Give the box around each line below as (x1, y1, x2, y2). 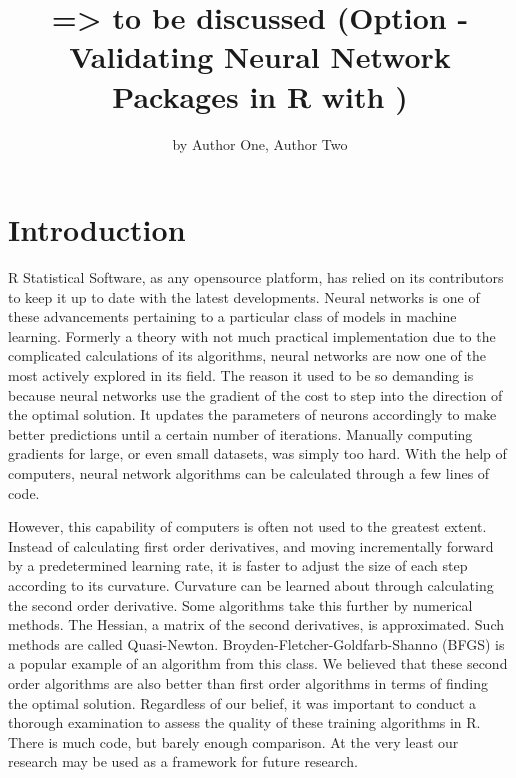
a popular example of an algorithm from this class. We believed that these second (8, 653, 508, 674)
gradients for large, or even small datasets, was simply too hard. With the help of (8, 443, 507, 464)
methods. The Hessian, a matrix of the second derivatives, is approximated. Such (8, 614, 505, 635)
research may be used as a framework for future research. (8, 751, 358, 772)
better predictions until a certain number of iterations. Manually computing (8, 423, 473, 444)
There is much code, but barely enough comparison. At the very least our (8, 731, 459, 752)
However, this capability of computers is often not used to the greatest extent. (8, 516, 487, 537)
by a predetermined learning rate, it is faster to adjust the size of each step (8, 555, 468, 576)
